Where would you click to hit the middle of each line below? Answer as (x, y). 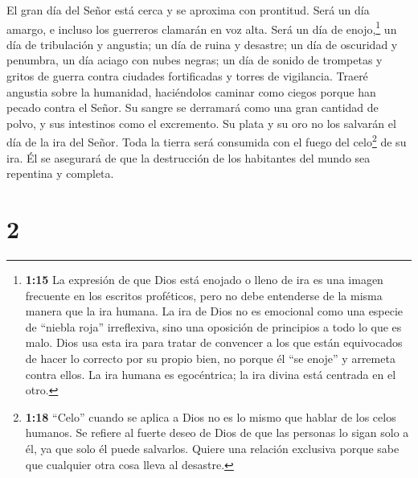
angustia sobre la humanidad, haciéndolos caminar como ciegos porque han (191, 91)
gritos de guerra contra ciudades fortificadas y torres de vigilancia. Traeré (187, 76)
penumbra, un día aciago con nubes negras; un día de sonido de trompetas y (195, 60)
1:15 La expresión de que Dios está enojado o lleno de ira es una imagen (204, 279)
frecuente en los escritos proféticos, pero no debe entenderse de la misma (204, 295)
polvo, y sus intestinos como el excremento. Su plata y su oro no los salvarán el (201, 123)
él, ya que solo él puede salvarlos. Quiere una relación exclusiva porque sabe (212, 448)
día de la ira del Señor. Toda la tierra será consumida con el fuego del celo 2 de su (207, 141)
